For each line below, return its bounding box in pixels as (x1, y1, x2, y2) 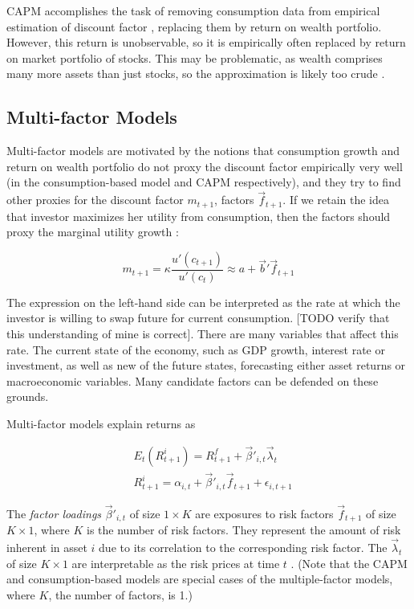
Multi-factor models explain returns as (6, 415, 196, 431)
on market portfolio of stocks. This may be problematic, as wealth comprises (6, 49, 383, 66)
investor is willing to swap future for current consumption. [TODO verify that (6, 309, 390, 326)
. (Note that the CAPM (290, 554, 408, 571)
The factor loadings (6, 505, 102, 521)
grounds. (6, 388, 49, 405)
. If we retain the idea (282, 191, 389, 208)
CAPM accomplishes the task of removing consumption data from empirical (6, 2, 380, 18)
